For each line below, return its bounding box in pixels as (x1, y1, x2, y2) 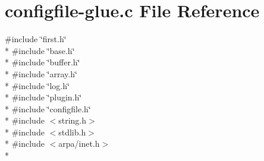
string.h (58, 114, 87, 127)
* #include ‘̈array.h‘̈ (5, 67, 77, 80)
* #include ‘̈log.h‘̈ (5, 79, 70, 91)
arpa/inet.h (58, 137, 100, 150)
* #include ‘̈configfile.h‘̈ (5, 102, 91, 115)
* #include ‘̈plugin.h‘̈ (5, 91, 82, 103)
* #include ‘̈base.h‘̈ (5, 44, 75, 56)
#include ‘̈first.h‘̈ (5, 33, 67, 45)
